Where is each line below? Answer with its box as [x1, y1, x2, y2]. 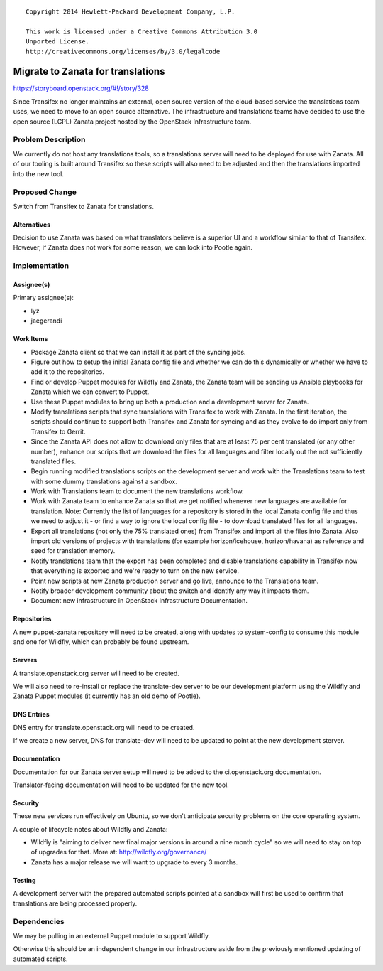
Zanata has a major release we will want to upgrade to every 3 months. [30, 857, 238, 867]
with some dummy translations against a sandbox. [30, 477, 177, 485]
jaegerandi [30, 316, 62, 325]
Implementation [13, 261, 70, 271]
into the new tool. [13, 169, 64, 178]
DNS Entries [13, 710, 50, 719]
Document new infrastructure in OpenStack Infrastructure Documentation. [30, 596, 248, 605]
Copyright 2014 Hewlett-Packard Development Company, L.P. [26, 8, 235, 16]
